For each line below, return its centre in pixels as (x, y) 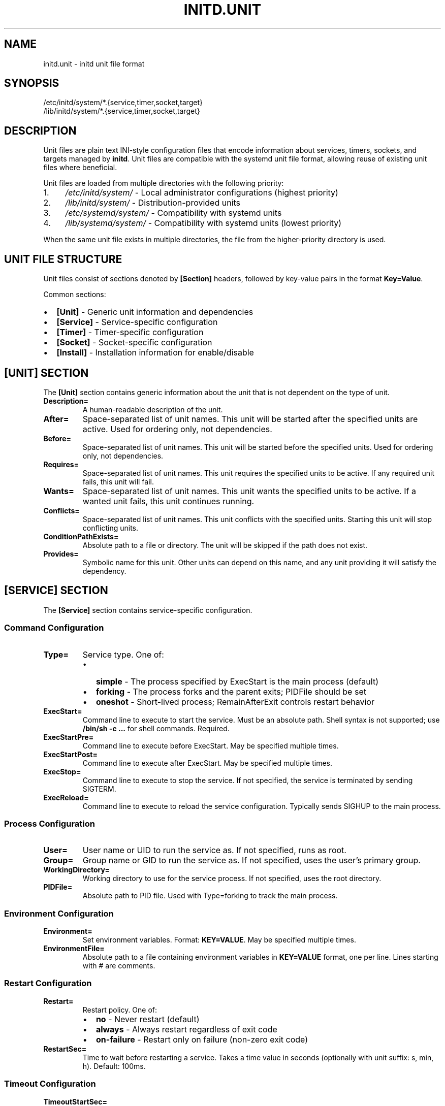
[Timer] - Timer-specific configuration (130, 332)
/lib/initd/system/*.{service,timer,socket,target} (122, 111)
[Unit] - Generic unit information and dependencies (155, 312)
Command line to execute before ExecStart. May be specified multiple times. (211, 745)
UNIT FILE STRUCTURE (63, 259)
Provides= (61, 554)
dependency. (104, 571)
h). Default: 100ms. (114, 1066)
